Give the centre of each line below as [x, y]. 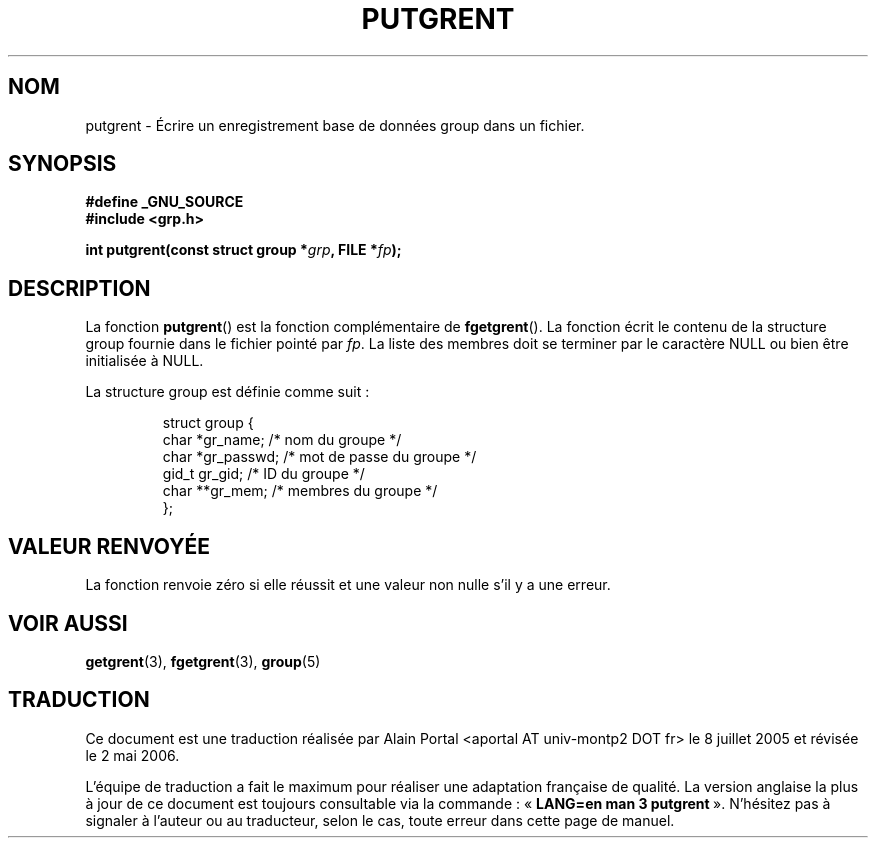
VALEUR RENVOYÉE [109, 546]
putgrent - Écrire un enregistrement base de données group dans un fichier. [335, 125]
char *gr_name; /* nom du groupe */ [282, 440]
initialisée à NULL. [144, 361]
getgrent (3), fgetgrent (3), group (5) [203, 661]
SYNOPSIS [62, 164]
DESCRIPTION [79, 288]
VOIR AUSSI [68, 623]
